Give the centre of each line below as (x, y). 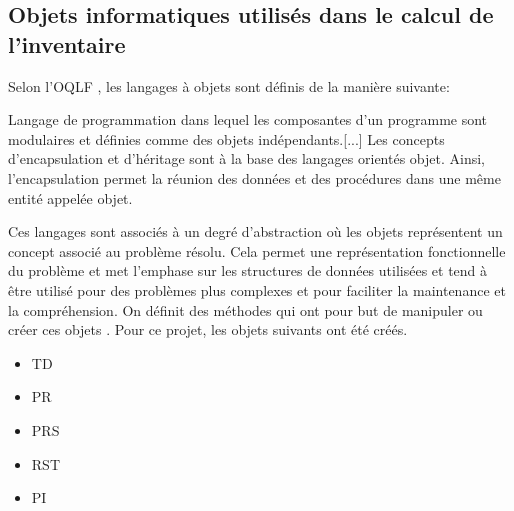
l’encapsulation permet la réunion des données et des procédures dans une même (254, 177)
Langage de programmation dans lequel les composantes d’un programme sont (248, 119)
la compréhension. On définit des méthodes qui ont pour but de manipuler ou (245, 309)
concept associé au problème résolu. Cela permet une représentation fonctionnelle (257, 250)
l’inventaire (67, 43)
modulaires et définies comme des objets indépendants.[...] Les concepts (226, 138)
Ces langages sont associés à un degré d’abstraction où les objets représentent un (255, 231)
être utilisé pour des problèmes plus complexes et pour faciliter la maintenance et (257, 289)
